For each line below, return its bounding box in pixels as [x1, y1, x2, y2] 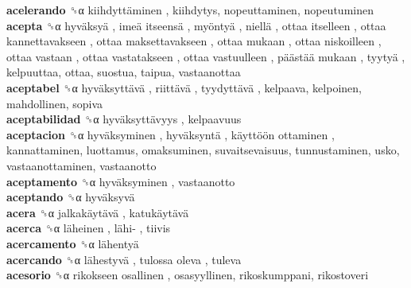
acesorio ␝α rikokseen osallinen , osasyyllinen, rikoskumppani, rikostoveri [6, 267, 369, 283]
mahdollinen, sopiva [6, 95, 103, 111]
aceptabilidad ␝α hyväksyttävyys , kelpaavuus [6, 111, 242, 127]
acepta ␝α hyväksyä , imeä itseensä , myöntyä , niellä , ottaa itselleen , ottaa [6, 17, 386, 33]
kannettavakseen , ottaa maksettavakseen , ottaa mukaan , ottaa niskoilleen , [6, 33, 382, 49]
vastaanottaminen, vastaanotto [6, 157, 157, 173]
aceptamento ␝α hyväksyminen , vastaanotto [6, 173, 235, 189]
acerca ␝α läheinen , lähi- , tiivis [6, 220, 171, 236]
